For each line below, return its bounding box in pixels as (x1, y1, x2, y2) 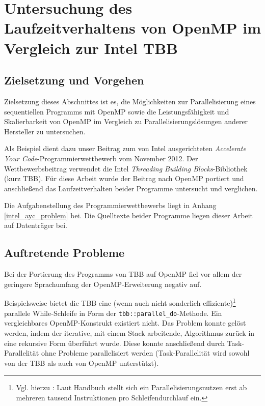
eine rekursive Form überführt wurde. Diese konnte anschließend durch (4, 337, 225, 348)
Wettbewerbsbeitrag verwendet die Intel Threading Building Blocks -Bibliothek (4, 163, 248, 173)
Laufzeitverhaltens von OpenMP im (4, 17, 261, 38)
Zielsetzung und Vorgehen (4, 72, 144, 88)
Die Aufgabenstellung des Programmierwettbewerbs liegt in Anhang (4, 200, 217, 211)
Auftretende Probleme (4, 245, 125, 260)
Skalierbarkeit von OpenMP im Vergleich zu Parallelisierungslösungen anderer (4, 116, 248, 127)
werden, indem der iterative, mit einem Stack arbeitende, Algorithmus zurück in (4, 327, 255, 338)
